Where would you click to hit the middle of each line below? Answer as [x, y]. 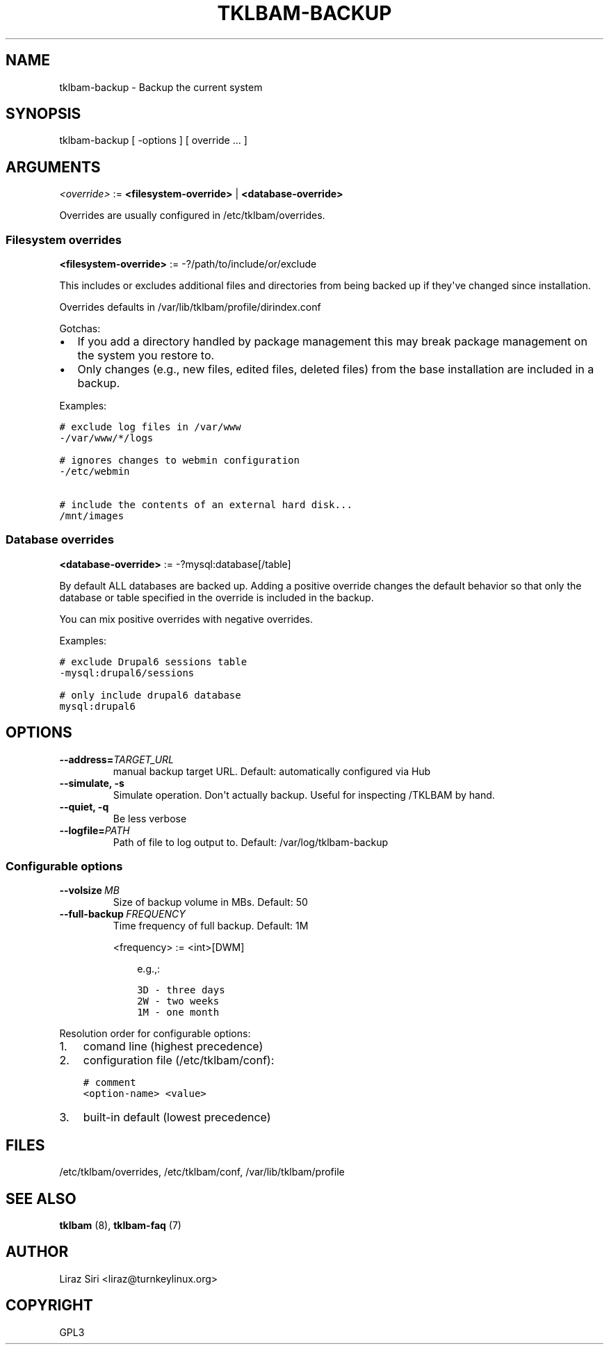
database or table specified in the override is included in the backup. [217, 597]
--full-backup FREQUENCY [122, 914]
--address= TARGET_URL [116, 759]
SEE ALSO [41, 1198]
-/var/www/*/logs [106, 438]
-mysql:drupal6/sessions [127, 673]
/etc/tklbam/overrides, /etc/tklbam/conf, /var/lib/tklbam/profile [202, 1172]
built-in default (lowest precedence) [177, 1117]
